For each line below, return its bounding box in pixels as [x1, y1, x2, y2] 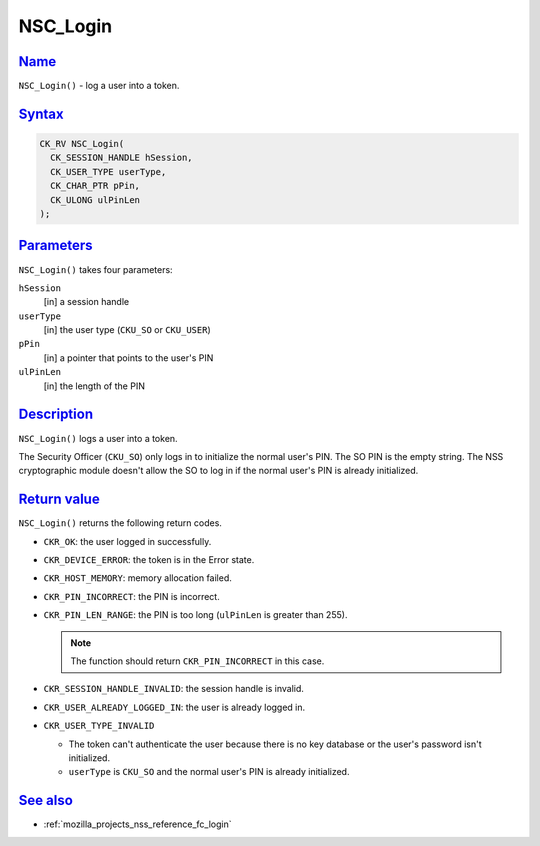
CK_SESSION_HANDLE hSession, [50, 152, 194, 164]
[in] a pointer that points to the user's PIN [43, 351, 214, 364]
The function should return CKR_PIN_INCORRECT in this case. [70, 655, 325, 667]
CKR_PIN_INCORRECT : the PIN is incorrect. [43, 590, 220, 602]
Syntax [18, 105, 64, 122]
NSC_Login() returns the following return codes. [18, 517, 222, 529]
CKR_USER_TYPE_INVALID [43, 720, 155, 732]
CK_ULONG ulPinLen [50, 194, 140, 205]
